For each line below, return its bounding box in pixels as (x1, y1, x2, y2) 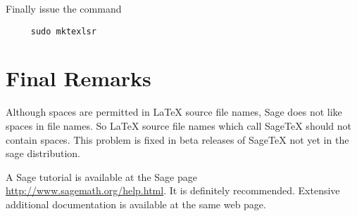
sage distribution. (6, 146, 80, 161)
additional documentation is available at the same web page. (6, 196, 266, 211)
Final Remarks (6, 64, 151, 93)
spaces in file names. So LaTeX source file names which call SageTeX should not (6, 118, 352, 133)
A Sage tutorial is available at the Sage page (6, 169, 197, 184)
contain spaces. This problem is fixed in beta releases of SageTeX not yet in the (6, 132, 349, 147)
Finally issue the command (6, 1, 122, 15)
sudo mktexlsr (30, 26, 96, 36)
